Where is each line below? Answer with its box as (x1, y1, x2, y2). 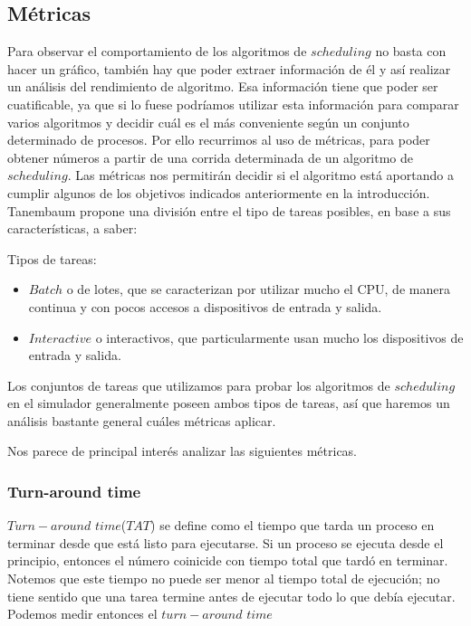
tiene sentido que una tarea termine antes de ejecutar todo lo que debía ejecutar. (7, 586, 456, 605)
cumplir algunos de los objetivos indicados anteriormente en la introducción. (7, 183, 430, 202)
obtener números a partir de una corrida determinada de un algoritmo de (7, 147, 414, 166)
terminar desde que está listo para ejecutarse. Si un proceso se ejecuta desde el (7, 533, 444, 552)
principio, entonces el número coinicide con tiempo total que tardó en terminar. (7, 551, 448, 570)
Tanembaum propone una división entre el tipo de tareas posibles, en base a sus (7, 201, 451, 220)
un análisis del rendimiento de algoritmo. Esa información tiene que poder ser (7, 77, 438, 96)
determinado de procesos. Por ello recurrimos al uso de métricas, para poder (7, 130, 430, 149)
